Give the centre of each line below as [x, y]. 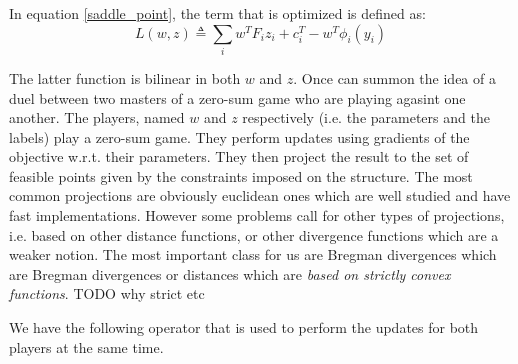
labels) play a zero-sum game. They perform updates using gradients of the [239, 136]
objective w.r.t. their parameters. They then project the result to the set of [239, 156]
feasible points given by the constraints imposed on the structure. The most [241, 175]
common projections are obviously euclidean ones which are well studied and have [260, 195]
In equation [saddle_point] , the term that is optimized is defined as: [217, 13]
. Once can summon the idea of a [394, 77]
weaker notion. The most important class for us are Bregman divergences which [253, 254]
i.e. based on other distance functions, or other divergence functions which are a [254, 234]
